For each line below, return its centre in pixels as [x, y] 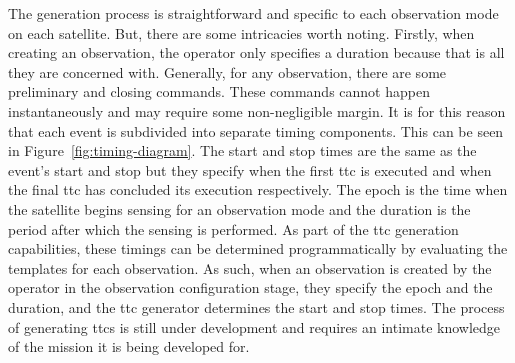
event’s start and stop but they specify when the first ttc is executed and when [250, 169]
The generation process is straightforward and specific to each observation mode [253, 13]
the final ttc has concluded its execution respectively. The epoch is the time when [258, 189]
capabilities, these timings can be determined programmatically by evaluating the [258, 248]
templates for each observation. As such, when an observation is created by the [250, 267]
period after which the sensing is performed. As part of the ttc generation [233, 228]
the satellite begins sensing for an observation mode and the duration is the [239, 208]
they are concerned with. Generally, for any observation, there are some [227, 71]
